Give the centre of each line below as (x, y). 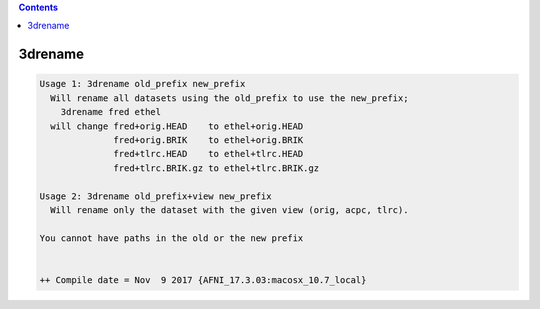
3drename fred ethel (111, 112)
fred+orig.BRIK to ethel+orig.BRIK (208, 139)
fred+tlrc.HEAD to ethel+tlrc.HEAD (208, 154)
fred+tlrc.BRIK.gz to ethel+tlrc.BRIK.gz (216, 168)
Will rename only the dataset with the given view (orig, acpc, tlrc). (229, 209)
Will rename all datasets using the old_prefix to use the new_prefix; (229, 98)
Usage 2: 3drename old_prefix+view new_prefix (155, 196)
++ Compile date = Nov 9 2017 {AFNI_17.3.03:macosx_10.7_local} (203, 279)
